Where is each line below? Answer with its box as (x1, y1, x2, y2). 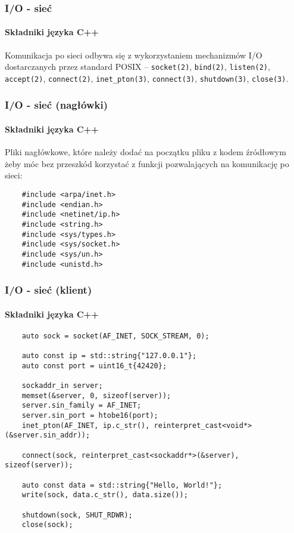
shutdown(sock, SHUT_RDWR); (21, 510, 133, 519)
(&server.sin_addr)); (5, 431, 90, 440)
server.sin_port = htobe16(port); (21, 411, 158, 420)
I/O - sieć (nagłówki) (5, 97, 108, 112)
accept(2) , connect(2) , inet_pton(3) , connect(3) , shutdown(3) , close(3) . (5, 72, 289, 84)
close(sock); (21, 520, 73, 529)
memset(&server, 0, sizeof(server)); (21, 391, 171, 400)
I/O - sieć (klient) (5, 282, 92, 297)
